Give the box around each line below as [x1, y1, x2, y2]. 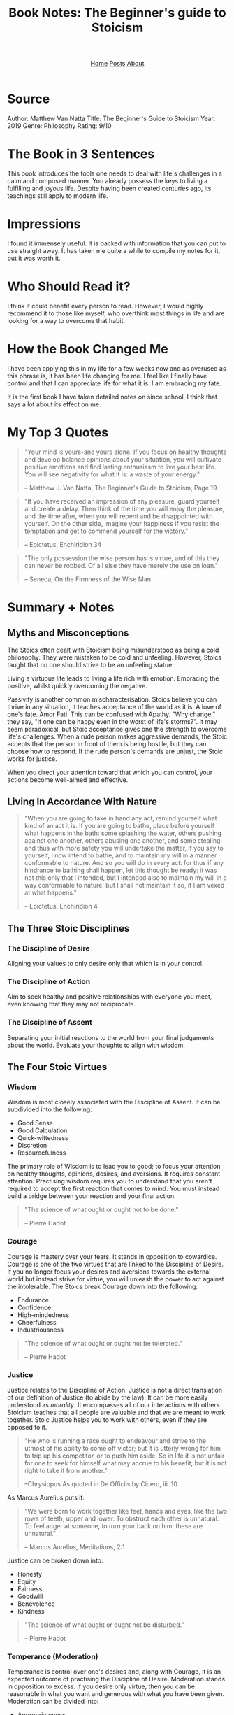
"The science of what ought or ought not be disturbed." [24, 1621, 184, 1629]
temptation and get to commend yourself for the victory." [24, 527, 189, 535]
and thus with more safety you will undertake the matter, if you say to [24, 844, 224, 853]
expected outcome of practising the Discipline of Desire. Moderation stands [7, 1675, 226, 1684]
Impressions [7, 216, 81, 232]
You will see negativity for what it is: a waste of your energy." [24, 470, 200, 478]
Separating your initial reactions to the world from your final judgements [7, 1033, 214, 1041]
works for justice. [7, 754, 57, 763]
